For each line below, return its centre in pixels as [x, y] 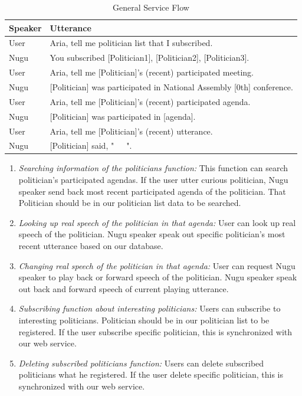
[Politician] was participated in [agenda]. [123, 116]
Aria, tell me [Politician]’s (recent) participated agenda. [150, 101]
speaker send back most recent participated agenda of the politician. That [152, 191]
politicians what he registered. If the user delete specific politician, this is [151, 374]
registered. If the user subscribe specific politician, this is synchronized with [155, 331]
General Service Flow [151, 7]
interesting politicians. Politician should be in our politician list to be [144, 320]
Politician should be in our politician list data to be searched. [130, 203]
